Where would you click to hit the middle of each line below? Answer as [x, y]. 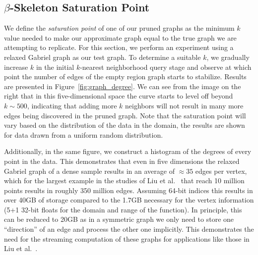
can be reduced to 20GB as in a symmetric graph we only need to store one [119, 219]
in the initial [55, 67]
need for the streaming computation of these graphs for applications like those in [127, 238]
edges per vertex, [221, 171]
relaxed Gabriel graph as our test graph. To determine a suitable [102, 57]
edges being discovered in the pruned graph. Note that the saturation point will [125, 115]
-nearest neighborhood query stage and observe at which [166, 67]
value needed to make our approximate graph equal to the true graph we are [120, 37]
